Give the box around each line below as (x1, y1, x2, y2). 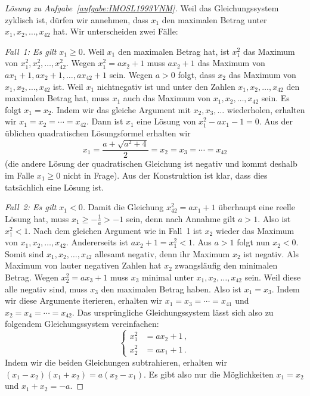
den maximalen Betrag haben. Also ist (101, 282, 241, 295)
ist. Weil (53, 80, 83, 92)
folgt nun (237, 236, 270, 248)
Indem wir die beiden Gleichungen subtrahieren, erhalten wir (5, 356, 227, 368)
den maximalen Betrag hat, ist (117, 45, 230, 57)
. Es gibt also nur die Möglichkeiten (144, 367, 274, 380)
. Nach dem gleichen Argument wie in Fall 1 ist (28, 224, 202, 236)
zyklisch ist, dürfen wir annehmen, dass (5, 13, 148, 26)
